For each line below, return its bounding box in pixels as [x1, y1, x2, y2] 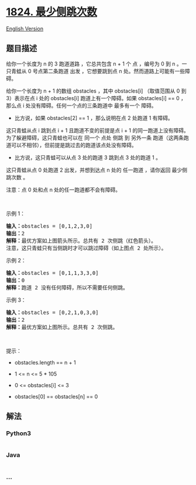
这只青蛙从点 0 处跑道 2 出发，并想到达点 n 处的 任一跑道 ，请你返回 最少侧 [6, 166, 188, 173]
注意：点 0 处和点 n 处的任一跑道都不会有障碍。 [6, 186, 121, 193]
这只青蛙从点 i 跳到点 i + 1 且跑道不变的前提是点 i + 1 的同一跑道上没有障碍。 [6, 127, 189, 134]
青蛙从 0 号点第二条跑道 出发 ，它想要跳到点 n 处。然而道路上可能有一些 [11, 67, 185, 74]
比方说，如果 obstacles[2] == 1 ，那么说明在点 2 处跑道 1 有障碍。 [14, 114, 174, 121]
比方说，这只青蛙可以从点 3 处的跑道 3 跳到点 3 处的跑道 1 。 [14, 153, 161, 161]
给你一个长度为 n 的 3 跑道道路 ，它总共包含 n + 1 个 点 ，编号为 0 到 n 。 [6, 60, 183, 67]
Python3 [6, 429, 31, 438]
